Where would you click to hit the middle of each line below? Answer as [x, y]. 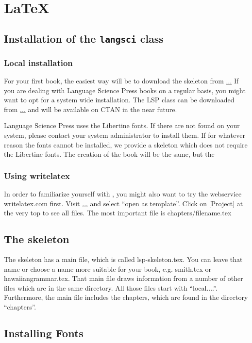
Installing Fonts [44, 333]
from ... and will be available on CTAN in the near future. [91, 109]
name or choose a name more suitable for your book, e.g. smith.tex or [108, 269]
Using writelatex [37, 175]
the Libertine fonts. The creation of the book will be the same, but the [109, 154]
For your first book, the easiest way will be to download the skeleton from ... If [121, 80]
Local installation [38, 62]
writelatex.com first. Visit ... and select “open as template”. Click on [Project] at [124, 203]
